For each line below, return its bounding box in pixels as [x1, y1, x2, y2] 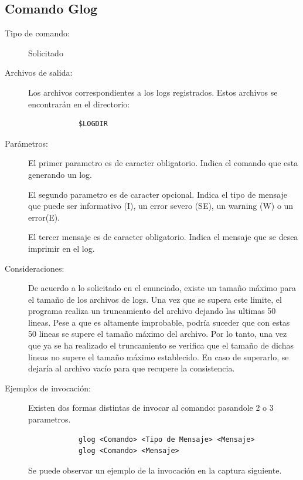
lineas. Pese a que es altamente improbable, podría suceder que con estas [28, 316, 290, 328]
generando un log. [28, 168, 92, 180]
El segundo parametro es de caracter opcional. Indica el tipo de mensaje [28, 188, 287, 200]
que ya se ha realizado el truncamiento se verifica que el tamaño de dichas [28, 339, 294, 351]
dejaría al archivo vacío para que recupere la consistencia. [28, 362, 235, 374]
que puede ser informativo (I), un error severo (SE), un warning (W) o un [28, 200, 294, 212]
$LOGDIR [78, 120, 108, 129]
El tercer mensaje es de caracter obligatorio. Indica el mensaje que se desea [28, 231, 298, 243]
